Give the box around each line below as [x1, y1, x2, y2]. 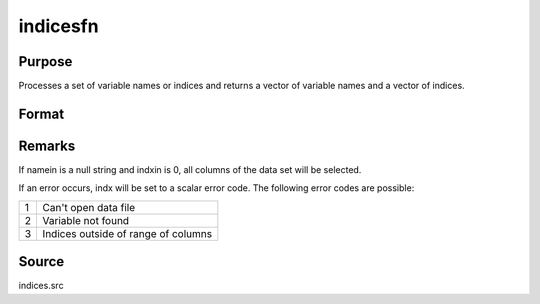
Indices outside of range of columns [42, 226, 213, 240]
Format [18, 105, 65, 122]
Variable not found [42, 213, 130, 227]
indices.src [18, 280, 64, 292]
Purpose [18, 53, 73, 70]
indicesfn [18, 15, 99, 37]
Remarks [18, 137, 76, 154]
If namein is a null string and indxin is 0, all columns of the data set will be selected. [18, 163, 362, 175]
